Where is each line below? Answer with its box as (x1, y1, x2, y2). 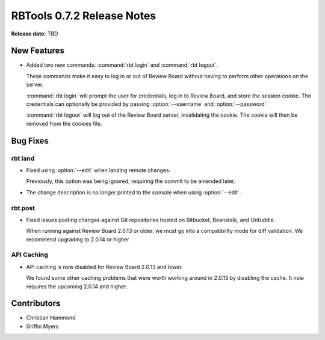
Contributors (11, 298, 61, 309)
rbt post (11, 203, 36, 212)
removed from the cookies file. (26, 120, 102, 127)
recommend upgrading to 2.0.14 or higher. (26, 235, 131, 243)
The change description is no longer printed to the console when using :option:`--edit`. (26, 188, 241, 196)
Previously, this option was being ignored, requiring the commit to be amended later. (26, 178, 236, 185)
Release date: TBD (11, 30, 58, 37)
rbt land (11, 154, 35, 162)
